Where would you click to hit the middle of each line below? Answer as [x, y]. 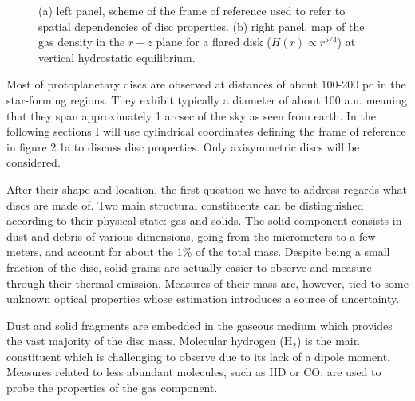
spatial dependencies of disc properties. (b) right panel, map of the [202, 26]
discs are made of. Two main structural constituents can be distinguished [185, 204]
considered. [34, 162]
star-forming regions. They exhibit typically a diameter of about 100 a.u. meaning [207, 99]
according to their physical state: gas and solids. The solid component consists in [204, 220]
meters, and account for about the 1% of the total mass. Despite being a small [198, 252]
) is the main [328, 341]
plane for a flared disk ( [213, 42]
